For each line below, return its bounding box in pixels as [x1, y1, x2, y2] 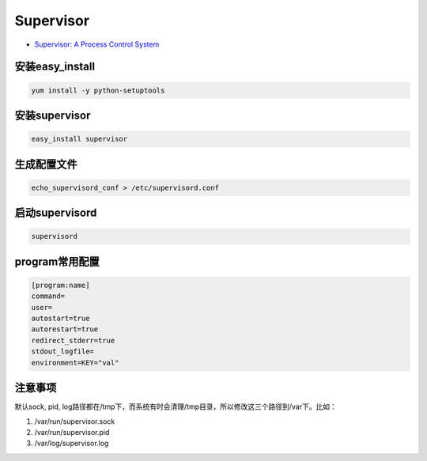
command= [31, 292, 66, 300]
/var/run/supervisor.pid [34, 427, 110, 436]
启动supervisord [14, 206, 97, 220]
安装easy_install [14, 60, 95, 74]
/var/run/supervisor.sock [34, 416, 115, 426]
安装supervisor [14, 108, 91, 122]
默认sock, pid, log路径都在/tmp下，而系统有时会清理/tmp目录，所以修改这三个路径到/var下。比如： [14, 402, 338, 411]
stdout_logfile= [31, 347, 95, 356]
